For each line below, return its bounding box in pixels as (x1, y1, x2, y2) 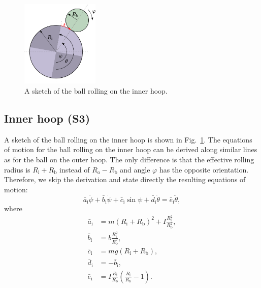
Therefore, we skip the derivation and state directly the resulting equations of (4, 174, 246, 185)
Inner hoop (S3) (4, 110, 90, 126)
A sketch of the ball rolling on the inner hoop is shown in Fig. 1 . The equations (4, 134, 252, 145)
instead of (59, 164, 90, 175)
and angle (120, 164, 150, 175)
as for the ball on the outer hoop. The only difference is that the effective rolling (4, 154, 254, 164)
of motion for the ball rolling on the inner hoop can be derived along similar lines (4, 144, 257, 155)
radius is (4, 164, 30, 175)
